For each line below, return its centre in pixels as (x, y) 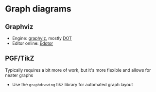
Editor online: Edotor (33, 43)
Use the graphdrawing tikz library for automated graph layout (72, 84)
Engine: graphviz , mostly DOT (42, 38)
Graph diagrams (38, 9)
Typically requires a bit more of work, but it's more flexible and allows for (78, 70)
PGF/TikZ (20, 59)
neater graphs (19, 75)
